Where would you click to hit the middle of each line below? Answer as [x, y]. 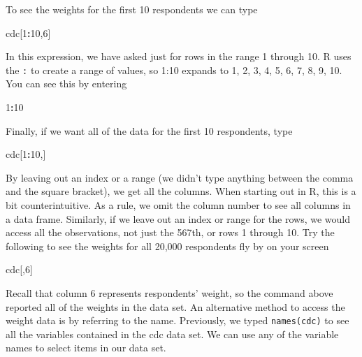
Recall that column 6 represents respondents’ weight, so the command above [169, 292]
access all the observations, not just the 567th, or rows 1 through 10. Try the [170, 232]
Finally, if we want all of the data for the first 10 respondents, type [149, 130]
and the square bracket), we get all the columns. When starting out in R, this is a [181, 191]
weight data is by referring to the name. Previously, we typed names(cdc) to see [178, 320]
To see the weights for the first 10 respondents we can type [132, 9]
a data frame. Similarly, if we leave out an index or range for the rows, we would [178, 218]
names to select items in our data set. [86, 348]
